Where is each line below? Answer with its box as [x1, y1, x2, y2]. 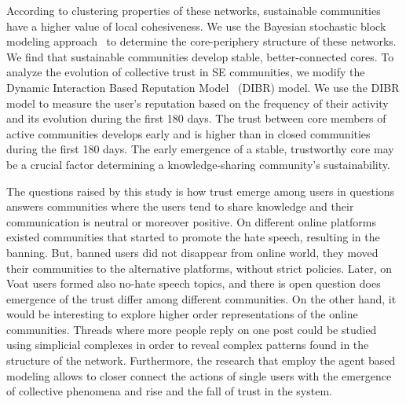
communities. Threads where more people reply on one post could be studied [6, 321, 377, 337]
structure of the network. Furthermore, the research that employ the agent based [6, 352, 396, 369]
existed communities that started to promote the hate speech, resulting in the [6, 229, 380, 245]
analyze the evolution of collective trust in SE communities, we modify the [6, 64, 365, 80]
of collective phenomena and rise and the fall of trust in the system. [6, 383, 332, 399]
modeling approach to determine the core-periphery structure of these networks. [6, 33, 397, 50]
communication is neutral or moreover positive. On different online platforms [6, 213, 377, 230]
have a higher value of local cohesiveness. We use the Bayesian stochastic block [6, 17, 386, 34]
